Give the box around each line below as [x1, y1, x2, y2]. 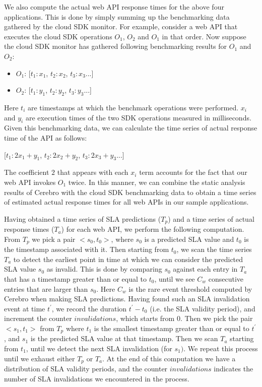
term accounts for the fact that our [139, 167, 247, 177]
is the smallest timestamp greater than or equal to [94, 322, 249, 333]
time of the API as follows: [4, 132, 87, 143]
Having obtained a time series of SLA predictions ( [4, 213, 161, 224]
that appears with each [57, 167, 128, 177]
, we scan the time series [176, 244, 252, 254]
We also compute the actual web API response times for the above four [4, 2, 224, 12]
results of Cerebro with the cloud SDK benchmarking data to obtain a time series [4, 186, 256, 197]
